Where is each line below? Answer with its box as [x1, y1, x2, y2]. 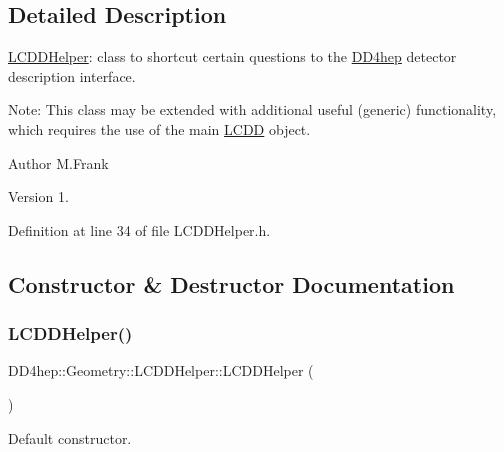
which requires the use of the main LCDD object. [8, 118, 311, 139]
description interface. [8, 65, 136, 86]
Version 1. [8, 186, 69, 207]
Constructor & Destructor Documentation [8, 268, 455, 299]
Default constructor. [8, 427, 132, 448]
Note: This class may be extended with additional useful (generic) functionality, [8, 99, 497, 120]
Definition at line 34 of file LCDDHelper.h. [8, 219, 271, 240]
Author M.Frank [8, 152, 109, 173]
